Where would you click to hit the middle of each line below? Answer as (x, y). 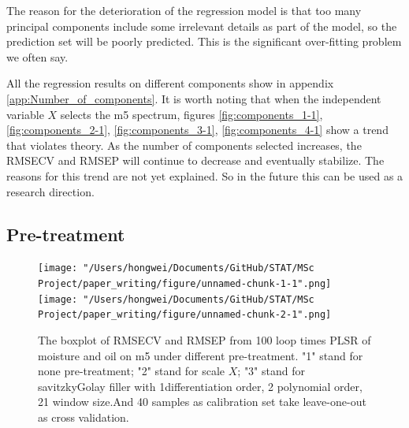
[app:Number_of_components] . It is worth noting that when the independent (194, 98)
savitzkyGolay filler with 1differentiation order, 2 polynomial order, (200, 386)
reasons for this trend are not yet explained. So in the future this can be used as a (205, 175)
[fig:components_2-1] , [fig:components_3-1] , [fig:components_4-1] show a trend (197, 130)
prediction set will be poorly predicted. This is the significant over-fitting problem (204, 41)
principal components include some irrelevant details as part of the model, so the (202, 26)
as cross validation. (84, 417)
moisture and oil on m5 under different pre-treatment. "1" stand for (201, 355)
